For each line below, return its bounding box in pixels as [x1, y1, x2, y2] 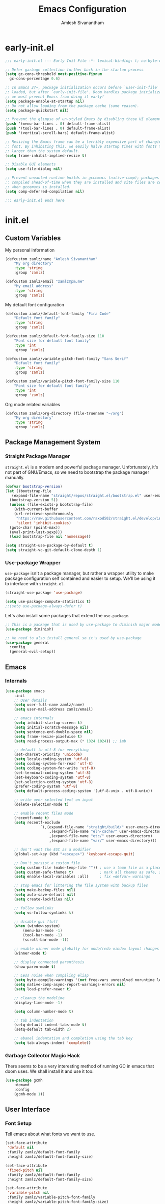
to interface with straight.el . [5, 581, 65, 587]
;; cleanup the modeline [14, 995, 65, 1000]
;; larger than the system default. [5, 148, 80, 153]
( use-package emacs [5, 688, 45, 693]
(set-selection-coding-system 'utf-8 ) [14, 779, 93, 784]
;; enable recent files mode [14, 811, 74, 816]
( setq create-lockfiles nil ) [14, 897, 74, 902]
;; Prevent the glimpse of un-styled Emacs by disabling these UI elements [5, 117, 164, 122]
